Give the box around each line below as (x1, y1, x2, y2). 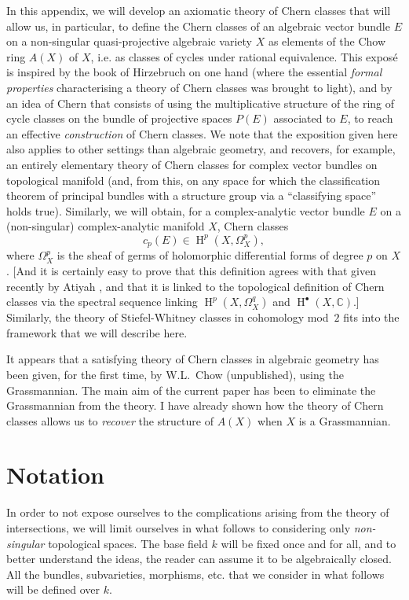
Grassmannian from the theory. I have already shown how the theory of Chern (6, 397, 384, 414)
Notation (6, 458, 104, 491)
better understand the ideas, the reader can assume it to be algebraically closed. (6, 550, 392, 567)
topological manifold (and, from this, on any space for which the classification (6, 171, 381, 188)
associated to (273, 110, 336, 127)
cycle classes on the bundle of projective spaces (6, 110, 232, 127)
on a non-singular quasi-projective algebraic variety (6, 33, 252, 50)
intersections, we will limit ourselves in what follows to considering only (6, 520, 351, 536)
